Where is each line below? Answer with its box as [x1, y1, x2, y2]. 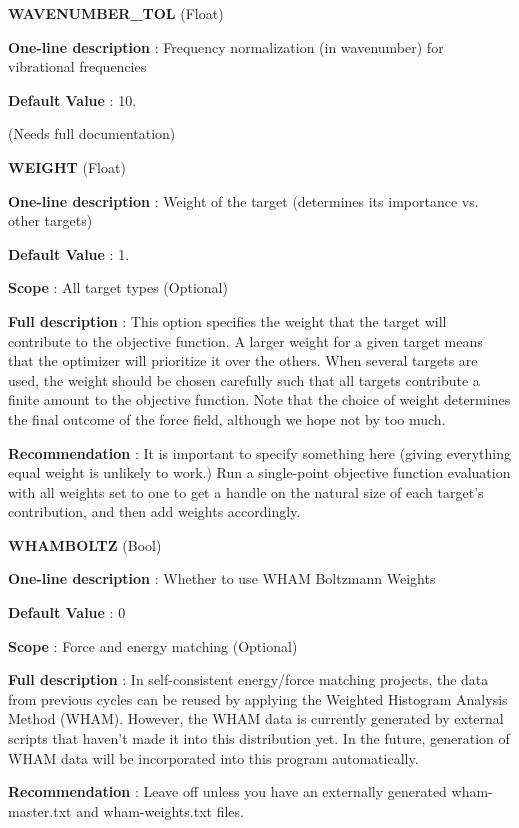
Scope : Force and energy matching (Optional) [8, 635, 298, 656]
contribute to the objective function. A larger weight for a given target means [8, 330, 483, 351]
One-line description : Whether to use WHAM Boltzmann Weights [8, 568, 436, 589]
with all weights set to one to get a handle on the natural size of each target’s [8, 481, 484, 502]
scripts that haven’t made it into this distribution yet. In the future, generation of [8, 728, 510, 749]
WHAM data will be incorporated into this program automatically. [8, 747, 419, 768]
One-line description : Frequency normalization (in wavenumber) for [8, 36, 444, 57]
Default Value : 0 [8, 602, 126, 623]
